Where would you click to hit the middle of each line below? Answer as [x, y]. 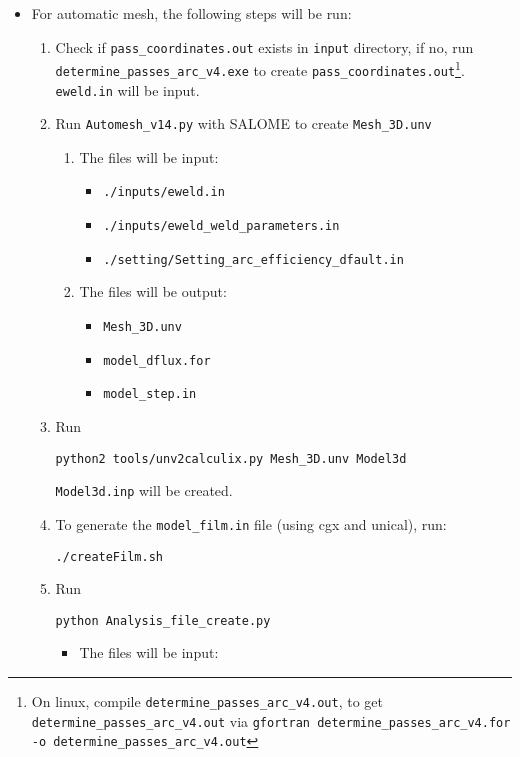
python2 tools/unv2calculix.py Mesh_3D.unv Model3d [231, 458]
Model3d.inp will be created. [144, 490]
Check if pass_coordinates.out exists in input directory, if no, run [264, 46]
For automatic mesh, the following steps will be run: [191, 13]
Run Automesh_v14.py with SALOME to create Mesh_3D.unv [243, 123]
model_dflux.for [157, 360]
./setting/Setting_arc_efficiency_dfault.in [253, 259]
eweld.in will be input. [127, 89]
